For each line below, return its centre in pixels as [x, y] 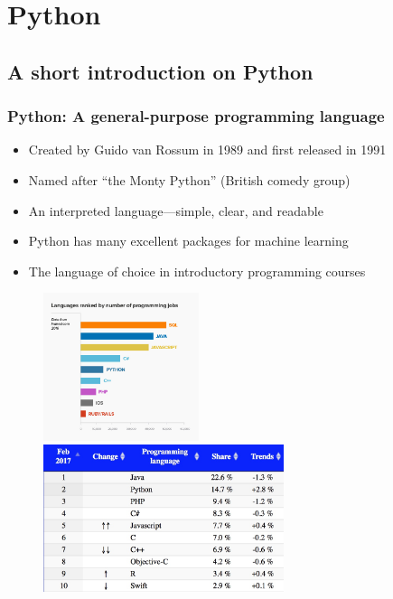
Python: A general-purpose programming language [196, 116]
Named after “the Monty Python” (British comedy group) [189, 179]
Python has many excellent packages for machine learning [188, 241]
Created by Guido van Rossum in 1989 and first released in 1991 [207, 150]
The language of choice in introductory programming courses [197, 271]
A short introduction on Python [160, 71]
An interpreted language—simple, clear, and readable [176, 210]
